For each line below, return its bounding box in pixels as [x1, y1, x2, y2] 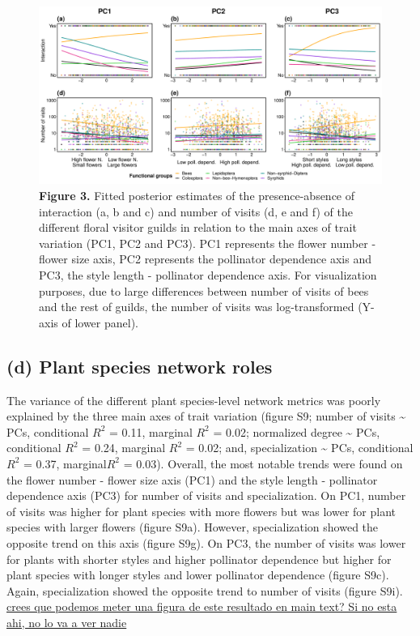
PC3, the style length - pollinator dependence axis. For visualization [39, 267, 377, 284]
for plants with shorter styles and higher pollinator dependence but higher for [6, 550, 392, 567]
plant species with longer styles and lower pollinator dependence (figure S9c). [6, 566, 389, 583]
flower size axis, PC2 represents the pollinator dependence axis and [39, 250, 371, 267]
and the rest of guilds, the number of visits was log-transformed [39, 298, 354, 315]
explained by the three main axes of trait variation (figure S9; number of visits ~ [6, 408, 406, 425]
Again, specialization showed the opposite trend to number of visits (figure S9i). [6, 582, 403, 599]
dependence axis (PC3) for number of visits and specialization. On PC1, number [6, 487, 406, 504]
